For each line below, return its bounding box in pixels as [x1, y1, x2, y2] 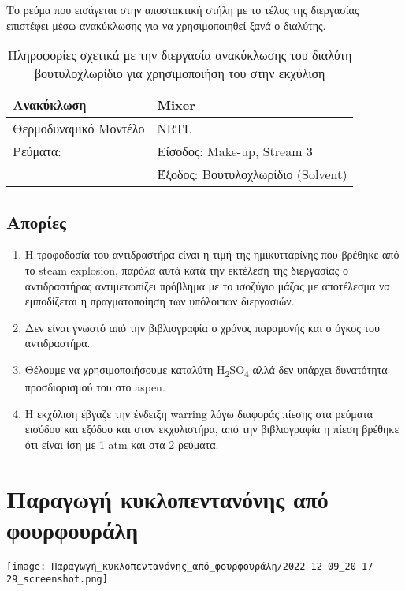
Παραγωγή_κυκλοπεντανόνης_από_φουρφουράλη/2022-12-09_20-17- [51, 560, 379, 572]
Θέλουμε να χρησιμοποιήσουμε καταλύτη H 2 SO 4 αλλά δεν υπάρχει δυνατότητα [24, 361, 388, 380]
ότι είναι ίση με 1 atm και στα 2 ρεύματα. [24, 436, 219, 452]
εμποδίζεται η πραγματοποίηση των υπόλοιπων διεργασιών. [24, 293, 295, 309]
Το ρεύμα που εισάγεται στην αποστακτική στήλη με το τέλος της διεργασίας [6, 2, 359, 17]
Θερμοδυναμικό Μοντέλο [13, 119, 145, 138]
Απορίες [6, 209, 66, 234]
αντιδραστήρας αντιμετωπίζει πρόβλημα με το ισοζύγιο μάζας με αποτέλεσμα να [24, 277, 390, 294]
